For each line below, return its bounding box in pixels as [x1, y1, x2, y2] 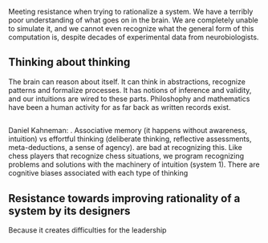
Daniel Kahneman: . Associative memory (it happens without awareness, [8, 126, 248, 136]
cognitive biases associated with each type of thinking [8, 168, 189, 178]
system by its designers [8, 204, 131, 217]
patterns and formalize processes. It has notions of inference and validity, [8, 85, 252, 95]
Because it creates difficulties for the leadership [8, 225, 167, 235]
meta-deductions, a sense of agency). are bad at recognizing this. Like [8, 143, 242, 152]
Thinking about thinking [8, 55, 131, 69]
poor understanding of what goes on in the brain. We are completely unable [8, 15, 259, 25]
